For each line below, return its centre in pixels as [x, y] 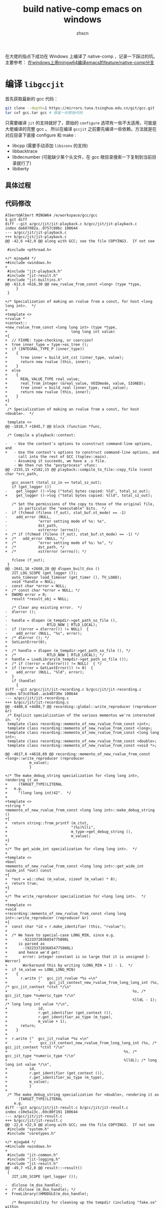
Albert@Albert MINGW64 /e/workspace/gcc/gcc [51, 215]
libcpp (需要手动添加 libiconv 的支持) [50, 145]
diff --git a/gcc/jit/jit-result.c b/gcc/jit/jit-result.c [67, 1107]
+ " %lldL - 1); [81, 1000]
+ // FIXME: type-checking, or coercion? [49, 340]
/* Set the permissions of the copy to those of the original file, [83, 504]
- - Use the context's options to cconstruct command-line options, [79, 444]
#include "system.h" [28, 1129]
